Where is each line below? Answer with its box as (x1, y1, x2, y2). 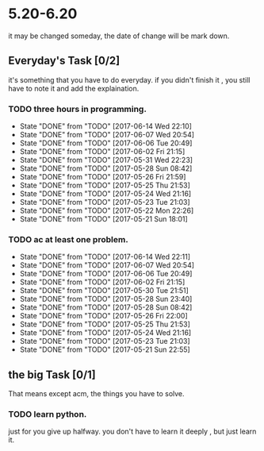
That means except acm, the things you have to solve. (8, 389, 185, 399)
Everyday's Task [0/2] (8, 54, 121, 67)
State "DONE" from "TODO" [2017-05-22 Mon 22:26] (19, 206, 194, 215)
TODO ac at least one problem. (8, 233, 128, 245)
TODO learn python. (8, 409, 87, 420)
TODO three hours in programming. (8, 103, 147, 114)
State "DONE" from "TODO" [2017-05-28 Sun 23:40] (19, 295, 193, 304)
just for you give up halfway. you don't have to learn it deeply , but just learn (8, 426, 257, 437)
